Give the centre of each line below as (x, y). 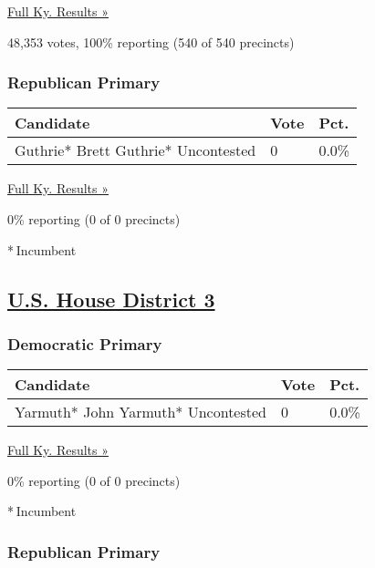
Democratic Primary (85, 343)
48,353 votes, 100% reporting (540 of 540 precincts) (151, 41)
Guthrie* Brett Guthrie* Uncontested (135, 150)
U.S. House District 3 (111, 299)
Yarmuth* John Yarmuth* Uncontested (141, 412)
